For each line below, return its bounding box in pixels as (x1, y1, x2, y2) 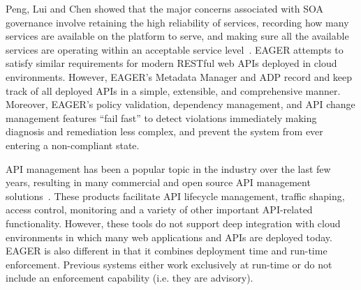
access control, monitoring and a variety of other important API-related (6, 202, 313, 217)
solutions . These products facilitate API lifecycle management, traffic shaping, (6, 188, 345, 203)
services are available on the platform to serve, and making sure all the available (6, 29, 349, 43)
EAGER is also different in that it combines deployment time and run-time (6, 243, 327, 258)
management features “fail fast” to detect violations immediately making (6, 110, 317, 125)
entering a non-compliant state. (6, 137, 140, 152)
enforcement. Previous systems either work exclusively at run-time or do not (6, 257, 332, 271)
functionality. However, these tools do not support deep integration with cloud (6, 215, 341, 230)
